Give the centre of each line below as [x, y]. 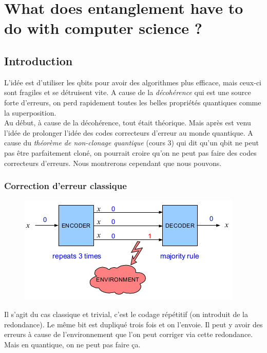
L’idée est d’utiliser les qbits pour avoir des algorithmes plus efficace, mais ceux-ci [133, 82]
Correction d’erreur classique [65, 186]
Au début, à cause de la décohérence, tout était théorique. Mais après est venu [128, 123]
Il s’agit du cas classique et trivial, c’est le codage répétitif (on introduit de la [126, 314]
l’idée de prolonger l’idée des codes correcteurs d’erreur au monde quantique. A [129, 132]
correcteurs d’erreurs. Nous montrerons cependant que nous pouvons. [113, 163]
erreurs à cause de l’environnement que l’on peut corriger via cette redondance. [129, 334]
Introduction [39, 60]
